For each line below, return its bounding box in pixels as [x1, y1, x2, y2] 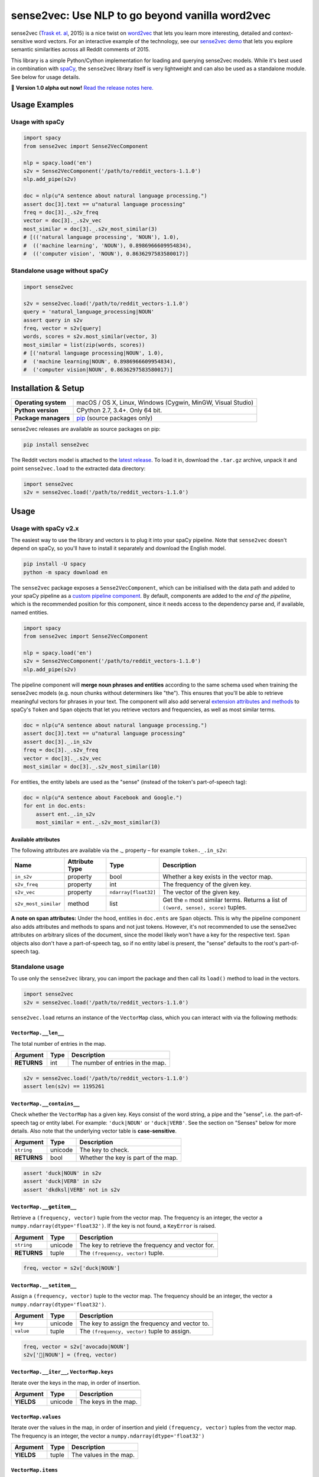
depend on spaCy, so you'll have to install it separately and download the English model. [11, 545, 226, 552]
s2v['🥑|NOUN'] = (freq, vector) [23, 1351, 118, 1358]
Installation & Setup [11, 383, 84, 393]
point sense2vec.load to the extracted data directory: [11, 464, 146, 472]
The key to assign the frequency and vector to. [79, 1319, 210, 1328]
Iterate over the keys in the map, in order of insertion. [11, 1379, 141, 1386]
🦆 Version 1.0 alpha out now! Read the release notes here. [11, 84, 154, 91]
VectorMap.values [11, 1413, 61, 1420]
